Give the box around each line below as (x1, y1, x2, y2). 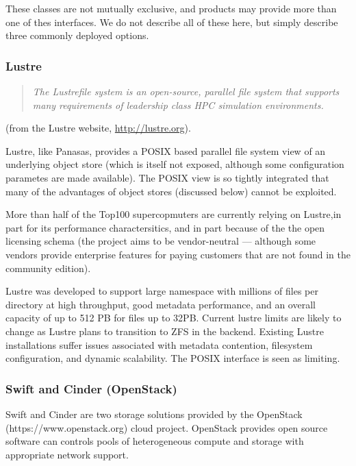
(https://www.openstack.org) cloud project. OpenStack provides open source (5, 420, 328, 434)
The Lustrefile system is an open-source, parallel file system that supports (32, 84, 340, 98)
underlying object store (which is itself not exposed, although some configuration (5, 157, 344, 171)
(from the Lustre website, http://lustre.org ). (5, 121, 191, 135)
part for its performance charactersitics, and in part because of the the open (5, 220, 325, 234)
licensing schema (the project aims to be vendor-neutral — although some (5, 234, 316, 248)
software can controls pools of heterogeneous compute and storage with (5, 434, 304, 448)
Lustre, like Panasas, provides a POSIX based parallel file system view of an (5, 143, 326, 158)
